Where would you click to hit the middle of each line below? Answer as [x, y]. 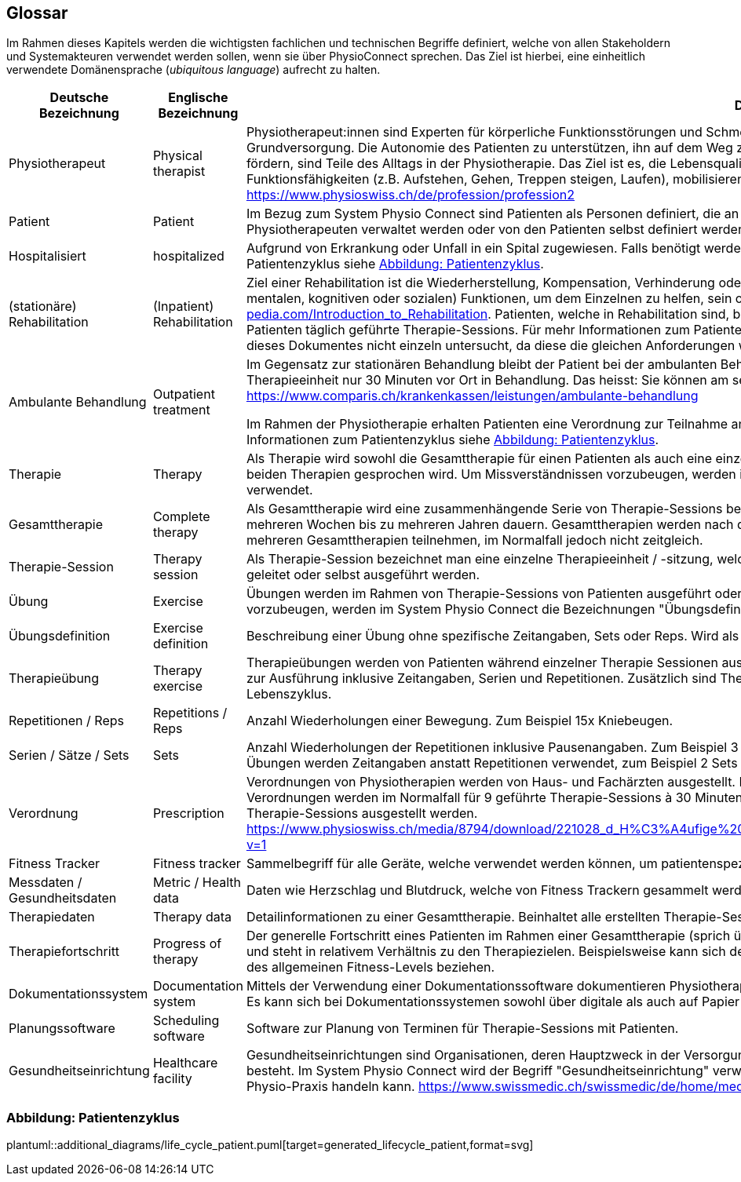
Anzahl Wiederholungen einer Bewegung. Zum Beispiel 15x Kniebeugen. [460, 721]
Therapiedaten [52, 917]
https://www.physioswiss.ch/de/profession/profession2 [411, 195]
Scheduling [186, 1021]
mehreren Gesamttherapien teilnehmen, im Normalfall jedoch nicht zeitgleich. [475, 540]
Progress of [187, 944]
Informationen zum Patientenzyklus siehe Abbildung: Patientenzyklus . [453, 440]
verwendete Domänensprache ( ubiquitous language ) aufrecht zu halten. [193, 70]
